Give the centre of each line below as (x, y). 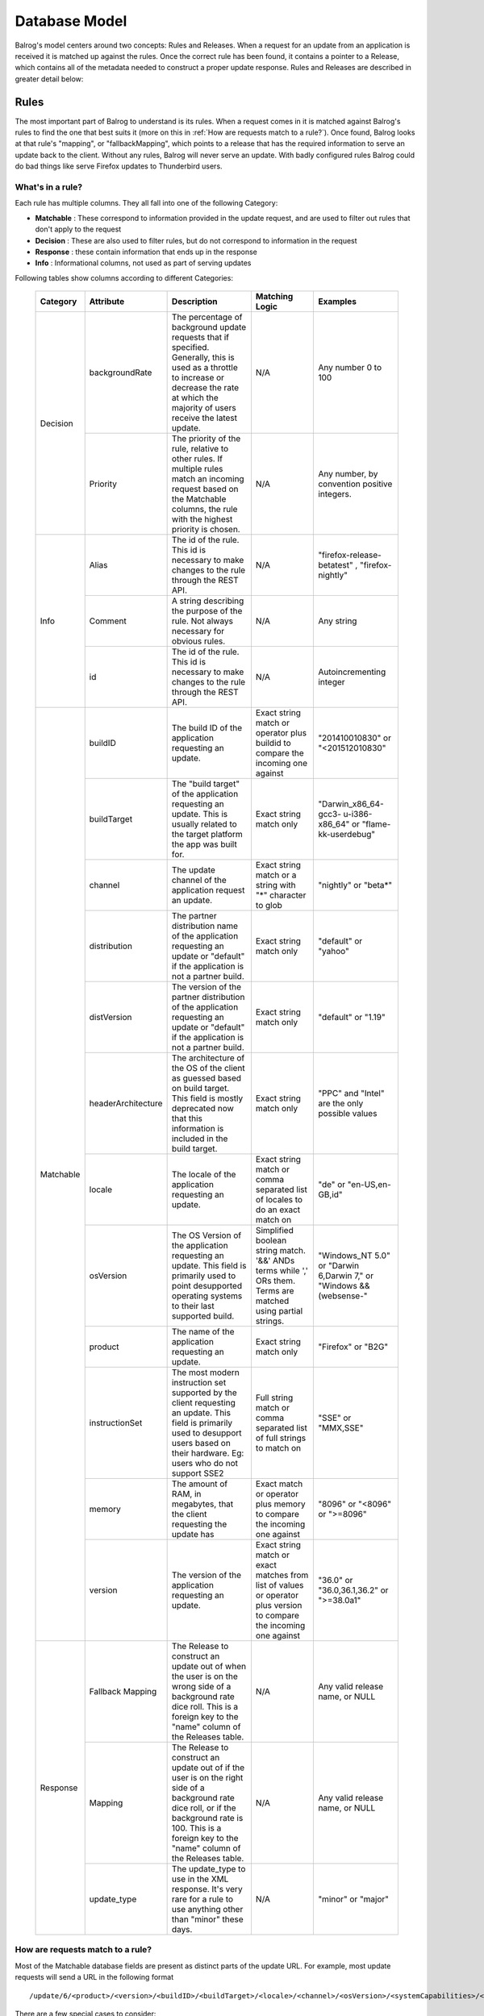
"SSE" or (335, 1418)
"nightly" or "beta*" (355, 885)
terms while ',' (282, 1271)
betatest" (336, 565)
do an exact (278, 1210)
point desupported (207, 1286)
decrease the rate (205, 388)
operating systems (207, 1296)
